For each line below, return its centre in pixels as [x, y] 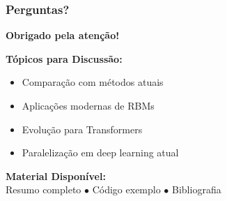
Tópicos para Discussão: [64, 58]
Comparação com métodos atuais [93, 82]
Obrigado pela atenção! [63, 35]
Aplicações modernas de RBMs [88, 105]
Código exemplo [126, 189]
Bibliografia [197, 189]
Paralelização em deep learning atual [100, 152]
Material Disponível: [56, 176]
